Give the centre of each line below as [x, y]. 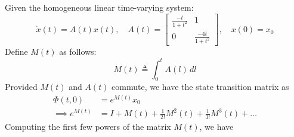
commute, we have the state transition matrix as [200, 87]
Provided [21, 87]
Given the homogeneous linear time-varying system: [99, 7]
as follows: [78, 52]
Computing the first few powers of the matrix [88, 127]
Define [16, 52]
